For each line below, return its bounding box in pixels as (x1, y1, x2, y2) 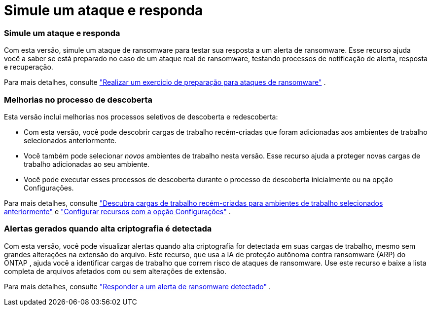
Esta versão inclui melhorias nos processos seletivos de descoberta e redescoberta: (4, 112, 278, 121)
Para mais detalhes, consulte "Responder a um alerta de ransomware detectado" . (4, 282, 271, 291)
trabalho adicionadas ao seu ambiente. (24, 159, 149, 168)
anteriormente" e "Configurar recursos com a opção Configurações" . (4, 207, 231, 216)
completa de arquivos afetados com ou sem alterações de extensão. (4, 267, 226, 275)
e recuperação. (4, 63, 53, 72)
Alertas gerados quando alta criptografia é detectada (4, 224, 212, 234)
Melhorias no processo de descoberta (4, 94, 153, 105)
